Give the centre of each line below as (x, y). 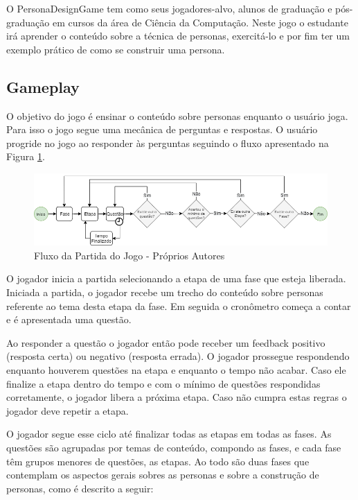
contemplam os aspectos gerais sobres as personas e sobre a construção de (163, 475)
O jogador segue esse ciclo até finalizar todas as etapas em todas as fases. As (169, 434)
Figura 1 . (26, 156)
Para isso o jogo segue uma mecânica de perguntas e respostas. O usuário (162, 129)
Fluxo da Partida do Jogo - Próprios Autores (129, 255)
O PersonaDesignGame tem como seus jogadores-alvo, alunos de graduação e (169, 8)
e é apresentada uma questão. (69, 319)
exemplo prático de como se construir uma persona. (116, 49)
